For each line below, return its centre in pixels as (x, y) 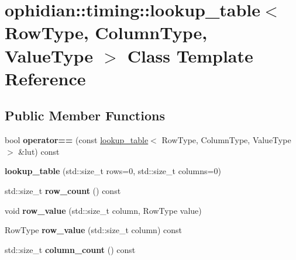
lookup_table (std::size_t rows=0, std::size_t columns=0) (113, 171)
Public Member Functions (85, 115)
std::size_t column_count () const (70, 249)
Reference (45, 78)
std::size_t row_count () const (63, 190)
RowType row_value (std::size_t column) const (93, 230)
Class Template (190, 55)
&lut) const (39, 151)
